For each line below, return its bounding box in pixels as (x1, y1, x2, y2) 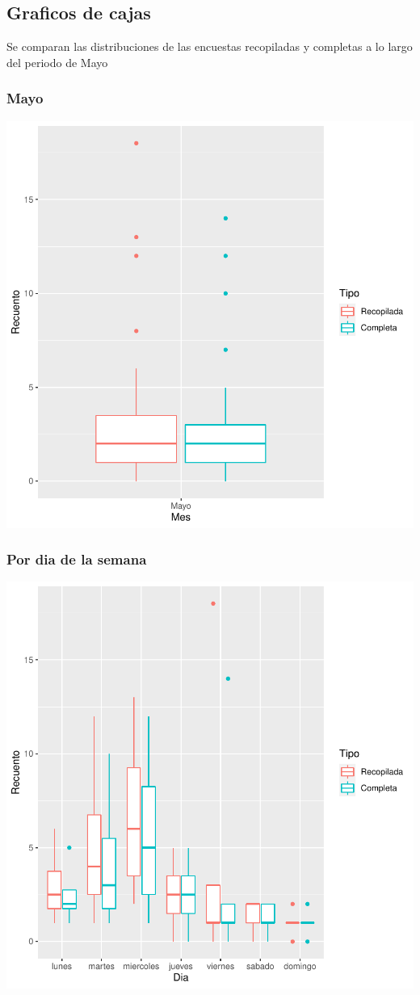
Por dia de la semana (6, 549, 147, 569)
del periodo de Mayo (6, 53, 108, 70)
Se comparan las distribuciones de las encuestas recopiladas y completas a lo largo (6, 38, 413, 55)
